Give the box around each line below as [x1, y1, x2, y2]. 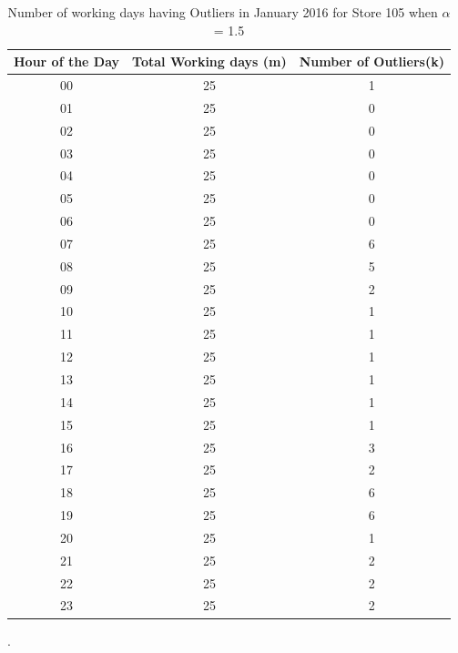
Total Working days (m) [132, 52, 287, 71]
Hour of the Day [14, 52, 120, 71]
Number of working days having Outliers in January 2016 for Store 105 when [7, 3, 438, 21]
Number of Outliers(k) [299, 52, 444, 71]
